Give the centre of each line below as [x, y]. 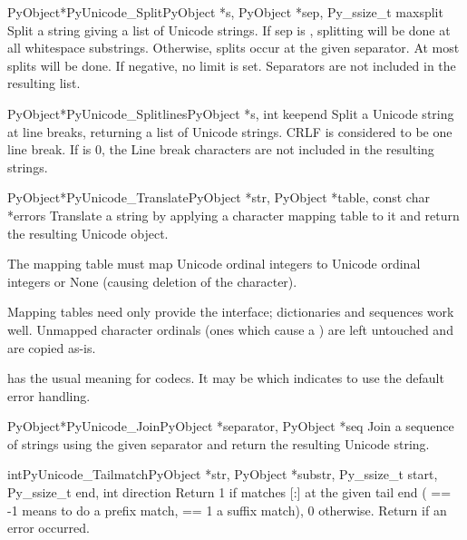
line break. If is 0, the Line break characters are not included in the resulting [221, 149]
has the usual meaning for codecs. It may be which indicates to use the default [226, 378]
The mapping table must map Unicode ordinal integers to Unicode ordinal [214, 264]
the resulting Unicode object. [88, 233]
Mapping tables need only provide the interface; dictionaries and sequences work [231, 312]
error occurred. [49, 528]
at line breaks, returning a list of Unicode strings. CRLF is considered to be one [230, 131]
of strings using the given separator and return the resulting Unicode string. [219, 443]
